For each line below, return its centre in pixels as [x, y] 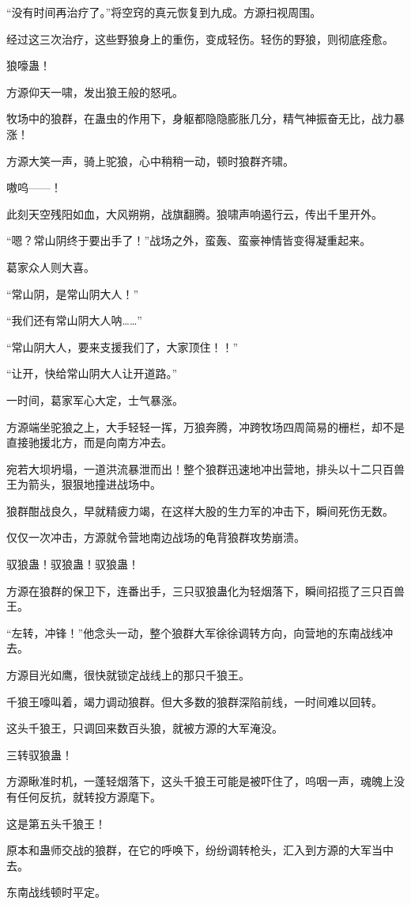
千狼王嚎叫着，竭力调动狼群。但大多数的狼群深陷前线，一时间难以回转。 [194, 701]
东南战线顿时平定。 [56, 892]
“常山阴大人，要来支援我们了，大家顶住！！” [123, 346]
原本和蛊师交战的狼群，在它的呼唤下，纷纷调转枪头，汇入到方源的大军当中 [200, 850]
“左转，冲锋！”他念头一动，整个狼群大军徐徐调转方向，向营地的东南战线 [194, 632]
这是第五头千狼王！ [56, 823]
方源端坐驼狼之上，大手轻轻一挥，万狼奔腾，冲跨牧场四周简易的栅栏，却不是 [205, 426]
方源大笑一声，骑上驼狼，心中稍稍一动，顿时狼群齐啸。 [150, 160]
